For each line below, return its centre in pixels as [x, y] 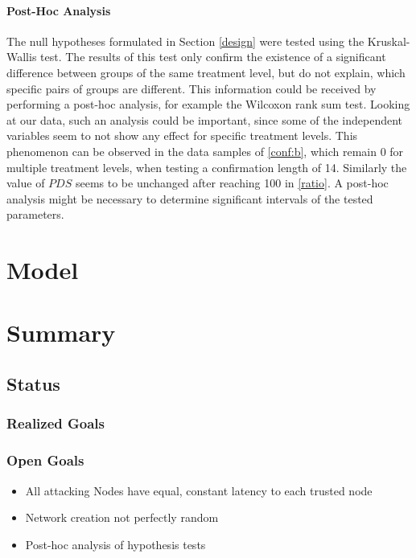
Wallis [22, 57]
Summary [61, 332]
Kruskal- [389, 41]
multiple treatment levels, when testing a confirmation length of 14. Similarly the [207, 167]
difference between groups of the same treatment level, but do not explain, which [206, 72]
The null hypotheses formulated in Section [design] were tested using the [185, 41]
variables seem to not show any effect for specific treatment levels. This [182, 135]
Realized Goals [56, 423]
